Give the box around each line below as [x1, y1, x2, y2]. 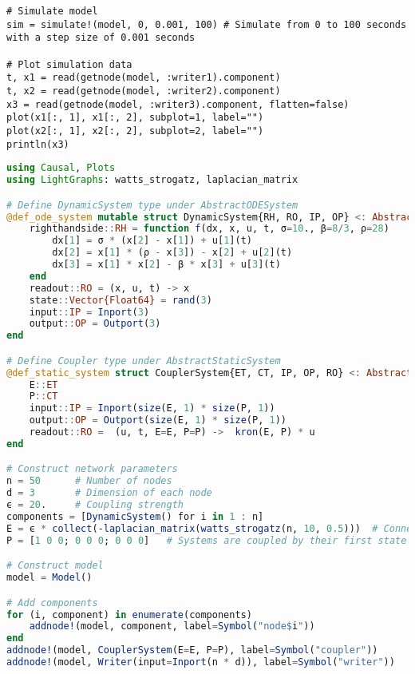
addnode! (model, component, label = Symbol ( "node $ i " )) [29, 620, 315, 632]
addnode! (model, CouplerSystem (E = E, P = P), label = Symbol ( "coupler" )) [6, 644, 378, 656]
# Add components [6, 597, 98, 609]
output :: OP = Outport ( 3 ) [29, 318, 161, 330]
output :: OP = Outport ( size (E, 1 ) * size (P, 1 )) [29, 414, 287, 426]
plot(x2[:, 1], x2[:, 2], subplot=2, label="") [6, 125, 264, 137]
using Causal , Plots [6, 162, 116, 174]
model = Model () [6, 572, 93, 584]
